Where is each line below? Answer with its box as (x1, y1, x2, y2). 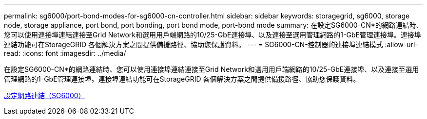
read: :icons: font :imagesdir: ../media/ (4, 49, 126, 57)
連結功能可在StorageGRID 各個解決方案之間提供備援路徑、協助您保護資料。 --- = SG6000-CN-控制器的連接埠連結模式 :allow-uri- (4, 40, 418, 49)
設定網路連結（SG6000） (4, 91, 85, 100)
